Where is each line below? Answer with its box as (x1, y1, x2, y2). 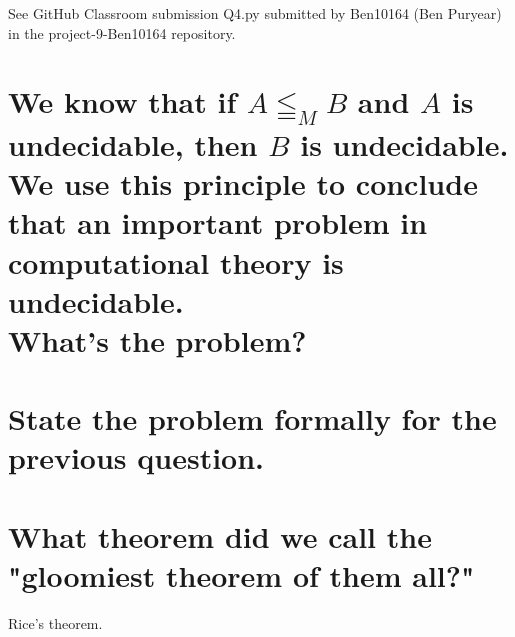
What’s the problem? (8, 319, 307, 360)
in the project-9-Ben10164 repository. (8, 22, 236, 43)
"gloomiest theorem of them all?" (8, 555, 475, 596)
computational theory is (8, 241, 344, 282)
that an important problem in (8, 202, 428, 243)
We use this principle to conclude (8, 163, 478, 204)
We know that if (8, 81, 237, 122)
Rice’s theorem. (8, 612, 103, 633)
